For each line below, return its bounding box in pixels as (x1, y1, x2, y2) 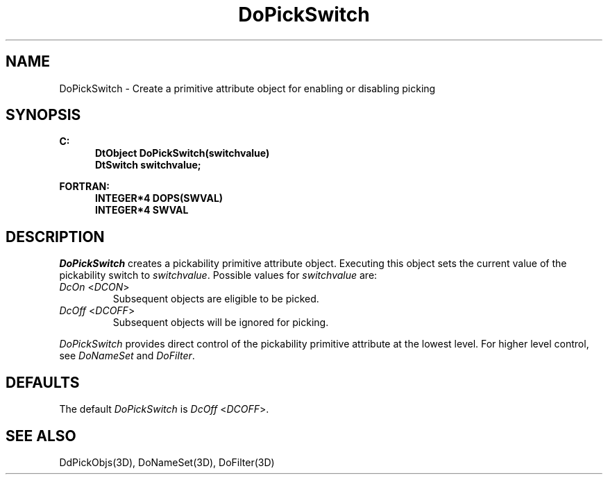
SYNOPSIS (6, 106, 81, 124)
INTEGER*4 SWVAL (95, 204, 189, 216)
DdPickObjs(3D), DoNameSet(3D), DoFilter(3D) (59, 456, 275, 468)
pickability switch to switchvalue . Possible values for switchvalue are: (59, 269, 378, 282)
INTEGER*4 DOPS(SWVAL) (95, 192, 223, 205)
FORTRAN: (59, 180, 110, 193)
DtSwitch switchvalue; (95, 159, 201, 171)
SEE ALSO (6, 427, 76, 445)
